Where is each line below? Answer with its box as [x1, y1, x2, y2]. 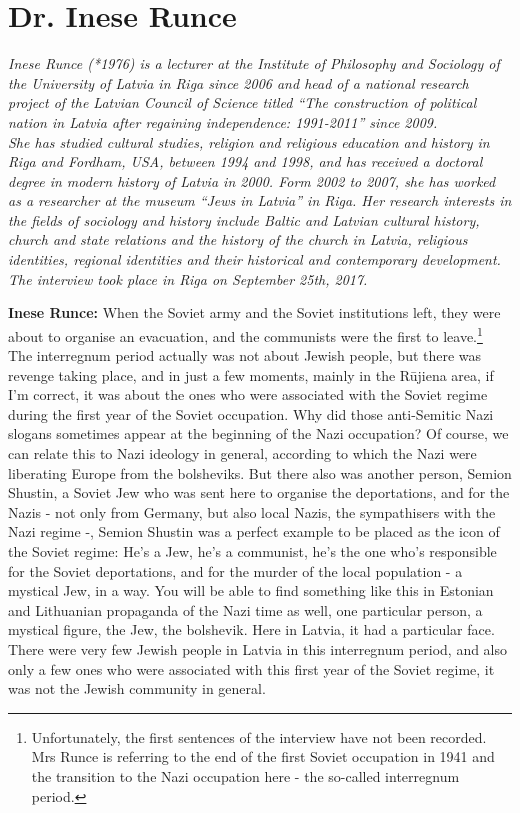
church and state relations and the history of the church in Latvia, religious [8, 229, 468, 250]
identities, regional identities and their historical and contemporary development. [8, 249, 501, 270]
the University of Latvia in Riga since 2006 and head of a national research [8, 72, 469, 93]
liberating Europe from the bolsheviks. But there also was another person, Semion [8, 462, 512, 483]
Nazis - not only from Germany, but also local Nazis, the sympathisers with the [8, 501, 496, 522]
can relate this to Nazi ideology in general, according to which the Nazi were [8, 443, 477, 464]
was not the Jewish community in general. [8, 678, 266, 699]
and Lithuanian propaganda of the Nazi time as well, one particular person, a [8, 599, 483, 620]
